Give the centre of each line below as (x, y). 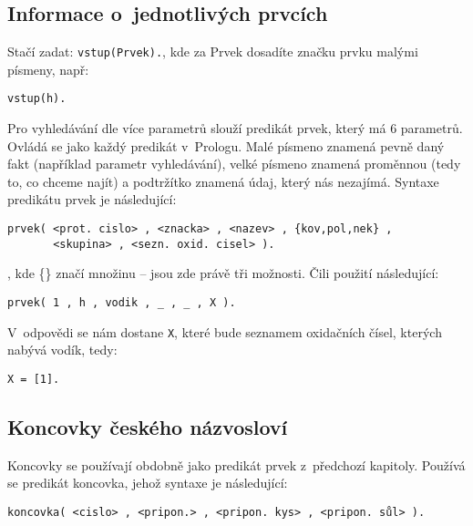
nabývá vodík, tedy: (62, 350)
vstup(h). (37, 99)
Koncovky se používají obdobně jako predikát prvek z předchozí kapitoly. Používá (236, 464)
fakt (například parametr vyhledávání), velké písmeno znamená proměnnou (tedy (234, 164)
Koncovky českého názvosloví (148, 426)
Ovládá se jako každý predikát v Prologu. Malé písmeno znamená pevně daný (226, 145)
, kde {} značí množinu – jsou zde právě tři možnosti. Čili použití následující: (223, 273)
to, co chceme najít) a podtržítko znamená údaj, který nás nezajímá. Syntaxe (223, 181)
